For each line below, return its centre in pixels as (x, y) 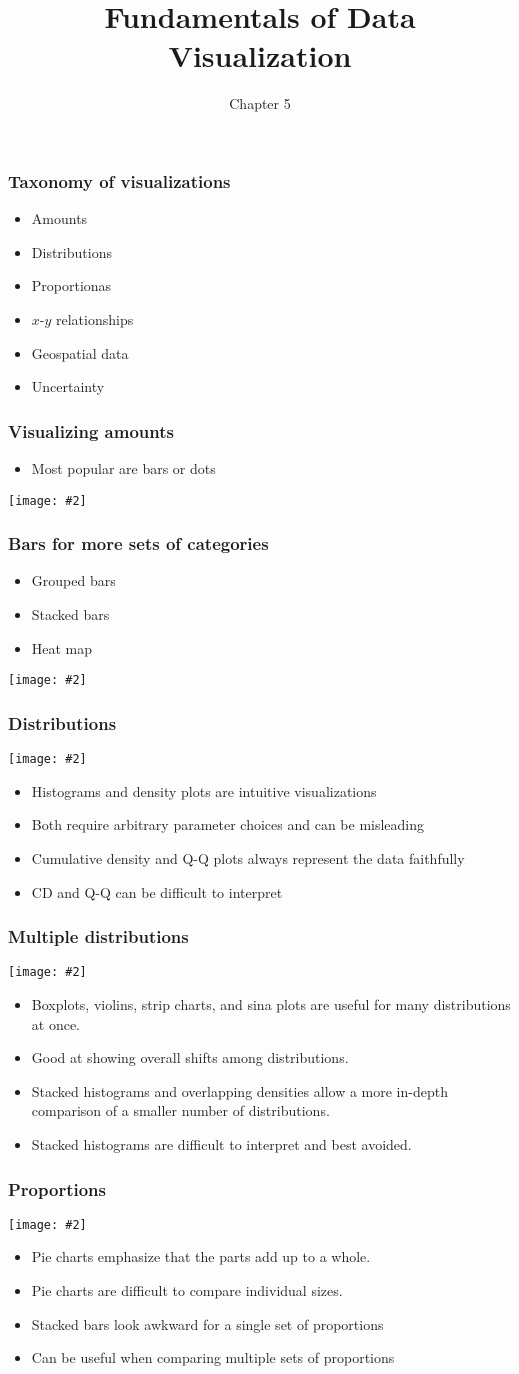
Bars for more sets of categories (138, 543)
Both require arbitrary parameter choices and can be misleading (228, 824)
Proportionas (71, 285)
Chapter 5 (260, 103)
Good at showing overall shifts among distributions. (190, 1057)
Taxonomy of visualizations (119, 180)
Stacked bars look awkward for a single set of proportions (207, 1323)
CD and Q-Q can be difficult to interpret (157, 891)
